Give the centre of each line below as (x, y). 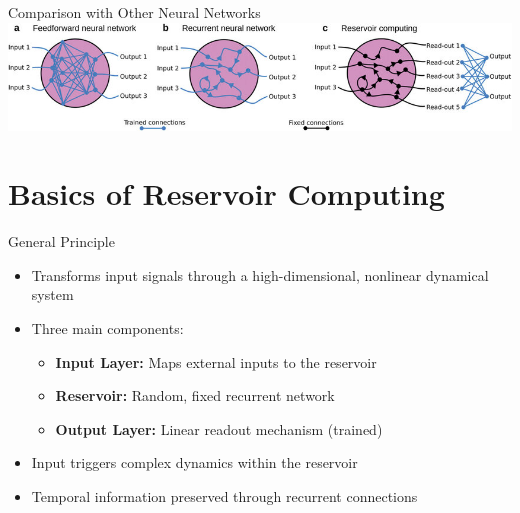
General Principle (61, 241)
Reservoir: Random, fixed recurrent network (195, 395)
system (52, 294)
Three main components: (107, 328)
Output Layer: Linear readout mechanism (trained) (219, 428)
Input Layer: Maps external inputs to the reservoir (216, 361)
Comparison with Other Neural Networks (134, 12)
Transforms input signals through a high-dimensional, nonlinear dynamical (260, 274)
